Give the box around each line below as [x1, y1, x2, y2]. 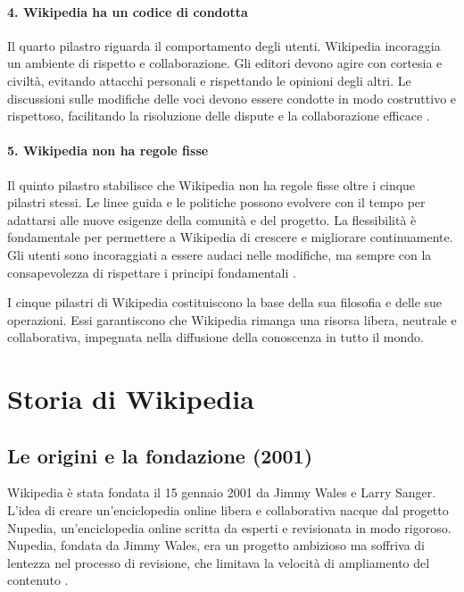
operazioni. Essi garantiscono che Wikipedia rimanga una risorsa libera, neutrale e [7, 310, 457, 329]
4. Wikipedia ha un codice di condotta [7, 2, 248, 21]
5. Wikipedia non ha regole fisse [7, 141, 209, 160]
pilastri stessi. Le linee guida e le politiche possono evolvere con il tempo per [7, 193, 426, 212]
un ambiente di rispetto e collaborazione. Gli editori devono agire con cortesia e [7, 54, 443, 72]
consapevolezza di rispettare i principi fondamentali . [7, 263, 296, 281]
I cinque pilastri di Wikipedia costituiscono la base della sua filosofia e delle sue [7, 293, 443, 312]
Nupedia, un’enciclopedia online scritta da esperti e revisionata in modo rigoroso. [7, 518, 452, 537]
